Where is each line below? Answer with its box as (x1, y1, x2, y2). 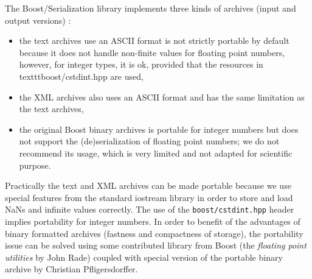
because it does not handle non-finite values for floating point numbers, (19, 46, 285, 58)
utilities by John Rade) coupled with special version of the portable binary (5, 250, 283, 263)
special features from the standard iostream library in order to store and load (5, 191, 293, 203)
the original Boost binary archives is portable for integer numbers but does (19, 122, 299, 135)
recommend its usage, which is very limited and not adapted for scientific (19, 146, 293, 159)
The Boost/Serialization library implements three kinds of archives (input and (5, 2, 296, 14)
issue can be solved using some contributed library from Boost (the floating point (5, 239, 307, 252)
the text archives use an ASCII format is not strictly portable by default (19, 34, 289, 47)
